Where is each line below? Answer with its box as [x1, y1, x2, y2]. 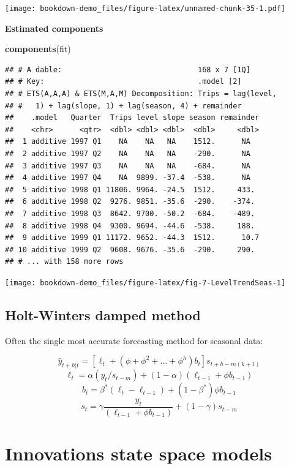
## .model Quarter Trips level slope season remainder [5, 113, 260, 122]
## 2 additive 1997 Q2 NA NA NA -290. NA [5, 149, 250, 158]
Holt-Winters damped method [5, 305, 201, 324]
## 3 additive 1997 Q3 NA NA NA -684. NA [5, 161, 250, 170]
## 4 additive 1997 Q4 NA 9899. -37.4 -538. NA [5, 173, 250, 182]
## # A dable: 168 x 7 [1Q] [5, 65, 250, 74]
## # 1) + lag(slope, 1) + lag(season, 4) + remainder [5, 101, 242, 110]
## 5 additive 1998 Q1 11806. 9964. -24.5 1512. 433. [5, 185, 255, 194]
